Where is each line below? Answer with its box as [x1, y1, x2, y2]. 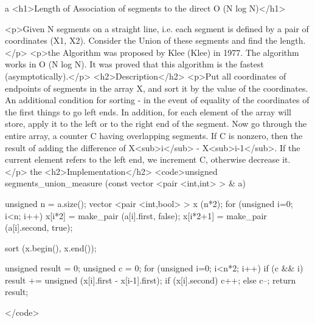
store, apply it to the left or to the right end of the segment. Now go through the [5, 117, 307, 130]
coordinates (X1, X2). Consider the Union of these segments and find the [5, 34, 277, 47]
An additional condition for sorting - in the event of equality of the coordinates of [5, 93, 310, 106]
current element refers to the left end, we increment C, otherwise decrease [5, 153, 280, 166]
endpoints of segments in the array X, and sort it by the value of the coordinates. [5, 81, 308, 94]
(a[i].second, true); [5, 221, 73, 234]
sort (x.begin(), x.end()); [5, 241, 97, 254]
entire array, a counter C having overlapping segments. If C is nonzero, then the [5, 129, 303, 141]
